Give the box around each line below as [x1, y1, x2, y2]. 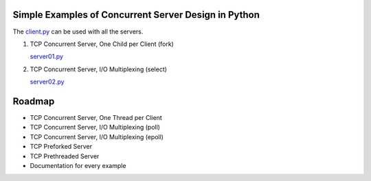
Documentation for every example [30, 161, 126, 169]
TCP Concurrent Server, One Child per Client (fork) [30, 40, 175, 48]
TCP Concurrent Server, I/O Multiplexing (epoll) [30, 132, 164, 141]
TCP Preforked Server [30, 143, 93, 151]
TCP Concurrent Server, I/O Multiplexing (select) [30, 65, 168, 73]
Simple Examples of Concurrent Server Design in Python [12, 9, 260, 21]
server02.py [30, 77, 65, 86]
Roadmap [12, 95, 55, 107]
